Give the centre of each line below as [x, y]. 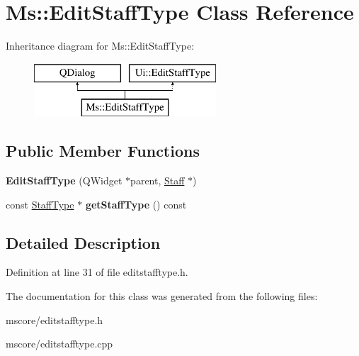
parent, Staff [158, 180]
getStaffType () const [136, 204]
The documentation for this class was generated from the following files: [162, 296]
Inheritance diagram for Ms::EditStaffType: [100, 46]
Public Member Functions [103, 151]
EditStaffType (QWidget [64, 180]
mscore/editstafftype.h [55, 319]
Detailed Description [83, 242]
